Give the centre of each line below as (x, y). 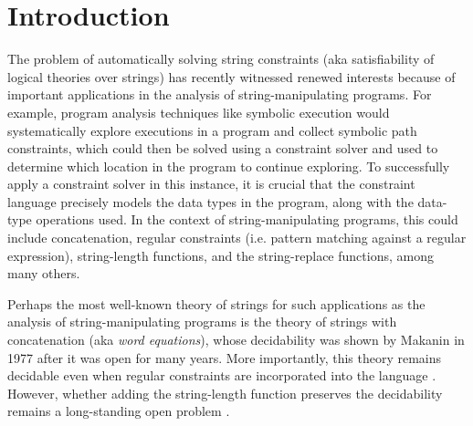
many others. (44, 273)
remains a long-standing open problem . (119, 411)
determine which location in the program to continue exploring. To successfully (229, 166)
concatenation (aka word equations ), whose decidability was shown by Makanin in (236, 340)
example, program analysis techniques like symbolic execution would (199, 112)
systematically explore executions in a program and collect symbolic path (212, 130)
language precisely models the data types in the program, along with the (210, 201)
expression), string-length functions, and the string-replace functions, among (221, 255)
